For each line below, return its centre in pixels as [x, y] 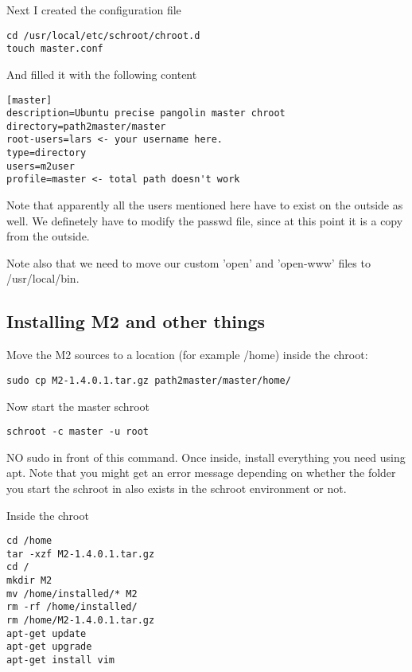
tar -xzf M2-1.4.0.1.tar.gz [81, 554]
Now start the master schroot [78, 406]
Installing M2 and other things [136, 321]
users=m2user [41, 166]
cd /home [29, 541]
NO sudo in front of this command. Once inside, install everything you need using [206, 457]
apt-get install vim [61, 660]
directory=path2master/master [86, 126]
